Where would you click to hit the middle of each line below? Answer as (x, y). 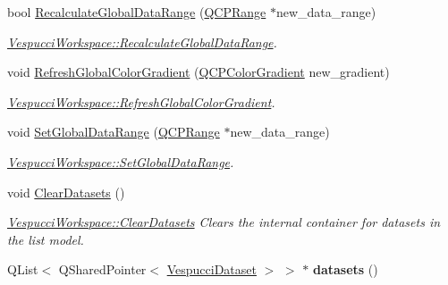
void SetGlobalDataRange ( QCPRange (114, 132)
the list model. (46, 239)
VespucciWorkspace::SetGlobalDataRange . (121, 161)
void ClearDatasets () (66, 192)
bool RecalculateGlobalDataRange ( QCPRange (137, 12)
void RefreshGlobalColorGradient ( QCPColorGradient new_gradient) (199, 72)
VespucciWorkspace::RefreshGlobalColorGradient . (141, 101)
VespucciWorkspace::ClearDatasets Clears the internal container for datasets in (224, 222)
